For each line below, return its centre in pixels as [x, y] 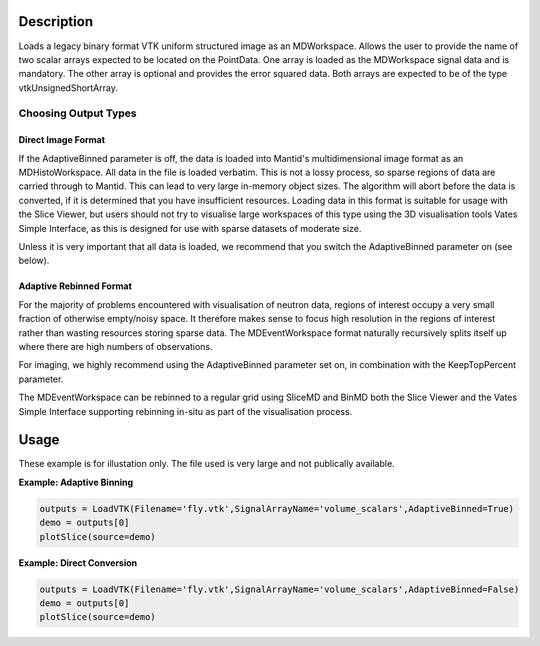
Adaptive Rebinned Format [75, 286]
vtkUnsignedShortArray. [68, 87]
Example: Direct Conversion [78, 562]
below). [34, 261]
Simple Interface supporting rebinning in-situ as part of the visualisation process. [185, 411]
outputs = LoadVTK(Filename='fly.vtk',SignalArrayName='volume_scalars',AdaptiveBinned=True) [277, 508]
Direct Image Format [61, 140]
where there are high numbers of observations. [116, 346]
